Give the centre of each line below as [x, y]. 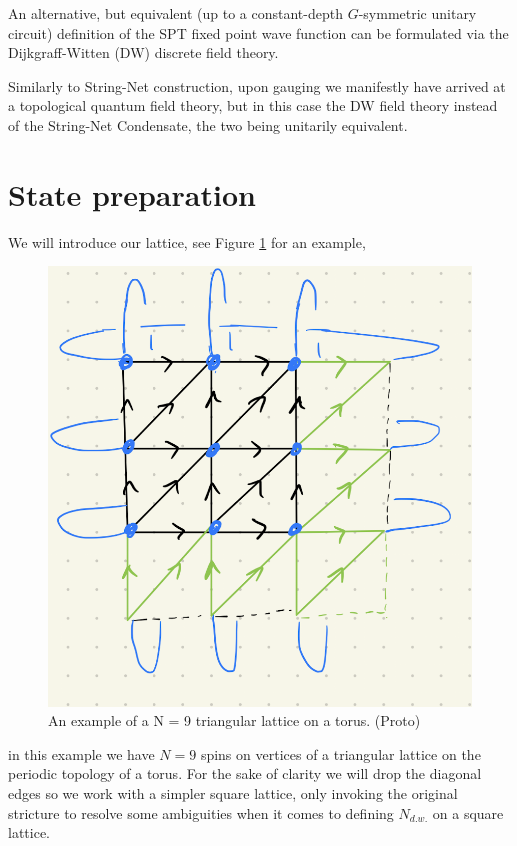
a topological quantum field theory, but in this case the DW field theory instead [253, 105]
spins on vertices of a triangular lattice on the [340, 753]
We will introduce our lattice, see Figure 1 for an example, [187, 241]
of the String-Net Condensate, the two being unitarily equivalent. [208, 124]
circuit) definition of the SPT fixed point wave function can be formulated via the [258, 32]
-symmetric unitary [417, 13]
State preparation [132, 193]
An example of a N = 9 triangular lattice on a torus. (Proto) [234, 720]
